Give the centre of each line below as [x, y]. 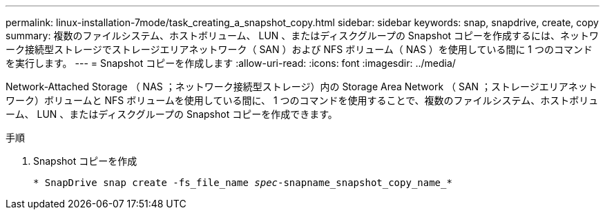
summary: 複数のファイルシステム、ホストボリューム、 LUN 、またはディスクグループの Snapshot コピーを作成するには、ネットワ [302, 35]
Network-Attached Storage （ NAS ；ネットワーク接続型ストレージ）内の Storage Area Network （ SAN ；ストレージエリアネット [301, 86]
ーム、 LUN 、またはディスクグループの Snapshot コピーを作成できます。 [172, 114]
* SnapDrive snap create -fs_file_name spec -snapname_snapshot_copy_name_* [243, 183]
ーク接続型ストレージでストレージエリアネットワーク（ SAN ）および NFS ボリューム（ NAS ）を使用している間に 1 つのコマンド [299, 49]
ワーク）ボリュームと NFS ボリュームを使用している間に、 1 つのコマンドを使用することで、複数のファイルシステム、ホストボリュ [302, 100]
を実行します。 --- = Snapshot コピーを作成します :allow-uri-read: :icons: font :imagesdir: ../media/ [231, 63]
